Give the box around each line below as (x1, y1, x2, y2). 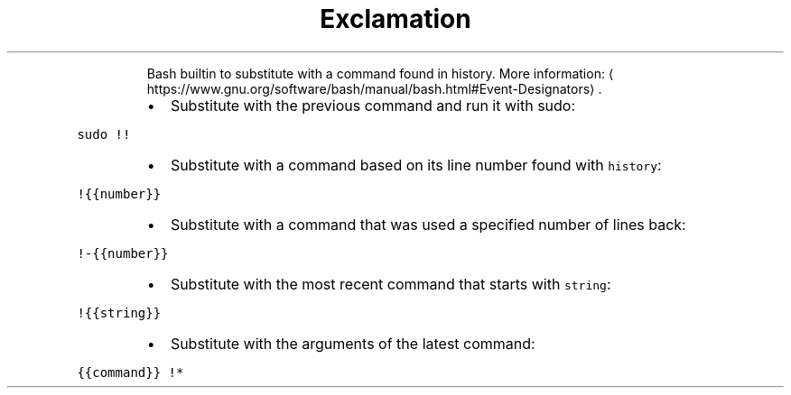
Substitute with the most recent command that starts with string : (170, 274, 611, 293)
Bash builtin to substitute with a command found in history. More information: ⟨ (146, 65, 614, 81)
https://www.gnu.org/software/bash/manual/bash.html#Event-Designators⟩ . (146, 80, 602, 96)
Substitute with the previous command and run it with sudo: (170, 96, 576, 115)
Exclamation (320, 4, 471, 34)
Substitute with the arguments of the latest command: (170, 334, 535, 353)
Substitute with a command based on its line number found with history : (170, 155, 662, 174)
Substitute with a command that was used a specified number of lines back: (170, 215, 686, 234)
